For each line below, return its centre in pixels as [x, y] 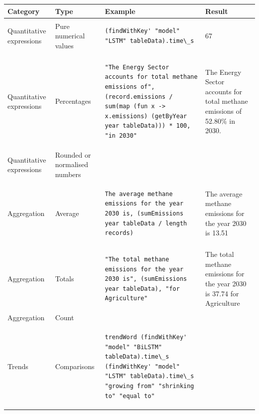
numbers [68, 174]
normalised [71, 164]
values [64, 45]
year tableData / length [146, 223]
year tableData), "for [142, 289]
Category [24, 11]
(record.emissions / [139, 97]
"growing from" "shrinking [149, 386]
